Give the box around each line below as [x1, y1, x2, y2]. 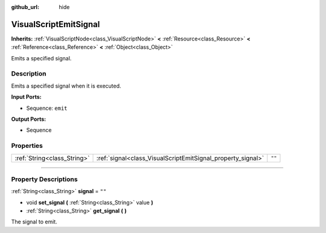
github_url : [11, 4, 39, 10]
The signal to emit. [11, 218, 57, 226]
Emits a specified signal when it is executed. [11, 82, 121, 89]
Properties [11, 142, 43, 150]
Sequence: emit [26, 104, 68, 112]
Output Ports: [11, 115, 46, 123]
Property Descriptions [11, 175, 78, 184]
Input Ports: [11, 94, 42, 101]
